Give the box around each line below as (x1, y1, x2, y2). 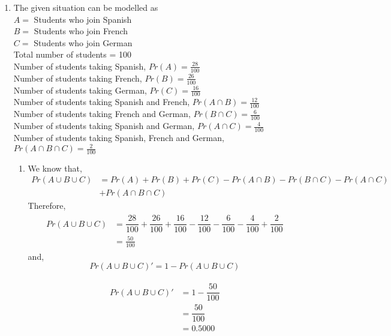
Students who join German (34, 36, 133, 49)
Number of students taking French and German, (13, 107, 191, 120)
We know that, (28, 161, 82, 174)
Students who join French (34, 25, 128, 37)
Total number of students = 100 (13, 48, 131, 61)
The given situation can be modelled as (13, 1, 158, 13)
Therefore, (28, 199, 66, 211)
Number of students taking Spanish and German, (13, 119, 195, 132)
